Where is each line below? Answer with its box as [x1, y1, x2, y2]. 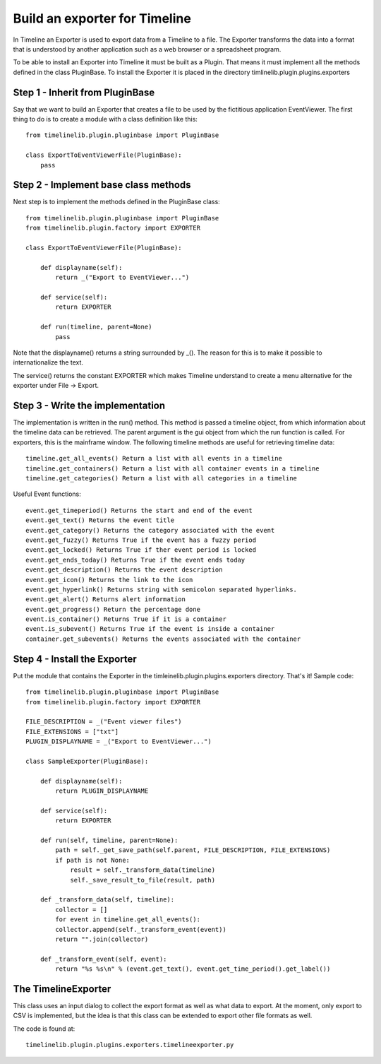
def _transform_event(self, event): [40, 954, 167, 963]
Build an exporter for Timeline [13, 11, 192, 26]
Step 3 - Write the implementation [13, 399, 166, 411]
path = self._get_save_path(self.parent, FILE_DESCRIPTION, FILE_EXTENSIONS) [55, 846, 331, 854]
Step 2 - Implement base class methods [13, 179, 191, 191]
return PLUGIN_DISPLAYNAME [55, 787, 149, 795]
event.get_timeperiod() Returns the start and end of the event [25, 506, 253, 514]
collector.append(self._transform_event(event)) [55, 926, 227, 933]
